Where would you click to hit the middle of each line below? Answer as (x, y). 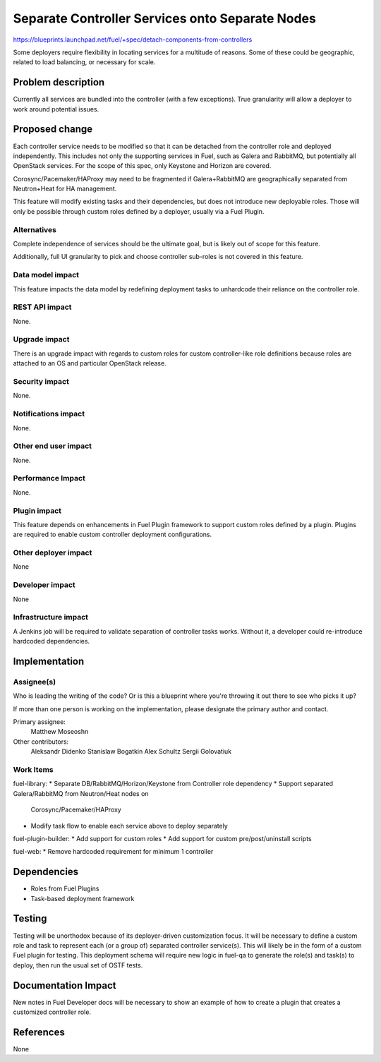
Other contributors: (41, 742)
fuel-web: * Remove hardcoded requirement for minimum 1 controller (113, 852)
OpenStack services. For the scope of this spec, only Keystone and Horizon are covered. (142, 166)
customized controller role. (52, 1012)
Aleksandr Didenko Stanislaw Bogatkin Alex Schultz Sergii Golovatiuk (131, 752)
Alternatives (35, 229)
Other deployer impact (53, 553)
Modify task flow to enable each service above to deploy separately (129, 826)
